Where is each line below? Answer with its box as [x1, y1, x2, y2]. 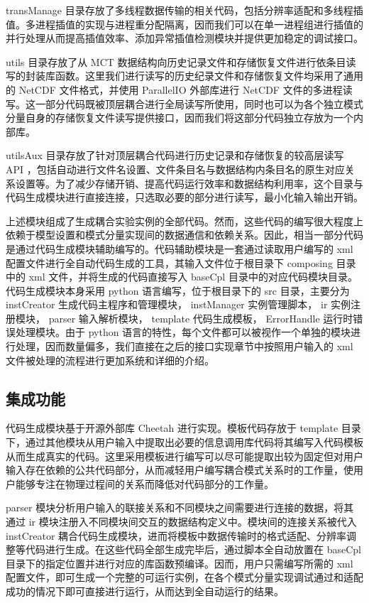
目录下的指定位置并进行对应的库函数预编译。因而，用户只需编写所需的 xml [6, 555, 353, 570]
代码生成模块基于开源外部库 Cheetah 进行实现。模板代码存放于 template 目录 [6, 420, 361, 435]
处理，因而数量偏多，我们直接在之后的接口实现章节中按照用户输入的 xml [15, 339, 353, 354]
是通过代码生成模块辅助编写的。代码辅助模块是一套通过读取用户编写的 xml [6, 241, 353, 256]
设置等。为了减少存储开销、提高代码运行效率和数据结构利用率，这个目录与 [15, 175, 363, 190]
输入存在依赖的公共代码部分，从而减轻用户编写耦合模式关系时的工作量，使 [6, 462, 353, 477]
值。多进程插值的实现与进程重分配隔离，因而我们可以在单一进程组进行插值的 [6, 16, 363, 31]
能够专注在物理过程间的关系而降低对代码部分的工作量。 [15, 476, 274, 491]
